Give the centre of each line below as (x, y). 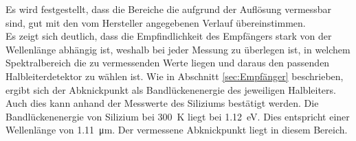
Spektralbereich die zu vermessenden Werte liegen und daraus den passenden (168, 63)
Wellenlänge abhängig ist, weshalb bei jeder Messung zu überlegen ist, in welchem (178, 49)
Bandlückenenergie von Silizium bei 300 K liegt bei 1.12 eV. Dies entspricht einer (178, 116)
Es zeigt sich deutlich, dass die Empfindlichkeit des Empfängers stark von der (169, 36)
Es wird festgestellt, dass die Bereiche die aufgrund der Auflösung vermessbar (169, 9)
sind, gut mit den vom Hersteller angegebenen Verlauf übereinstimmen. (156, 22)
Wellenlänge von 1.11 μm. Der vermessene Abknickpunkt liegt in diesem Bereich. (177, 130)
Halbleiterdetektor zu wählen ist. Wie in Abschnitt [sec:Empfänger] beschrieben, (175, 76)
